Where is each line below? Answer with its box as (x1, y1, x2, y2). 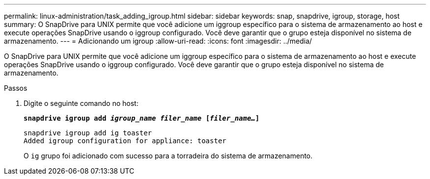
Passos (4, 84, 27, 92)
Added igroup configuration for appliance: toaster (24, 137, 227, 145)
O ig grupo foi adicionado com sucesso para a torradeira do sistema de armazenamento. (24, 152, 313, 160)
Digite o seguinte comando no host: (24, 99, 138, 107)
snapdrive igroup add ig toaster (24, 129, 152, 137)
